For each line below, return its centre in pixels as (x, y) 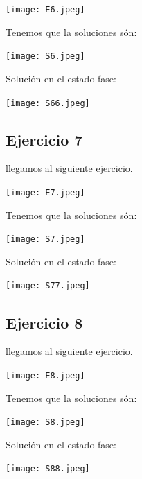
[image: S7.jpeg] (45, 239)
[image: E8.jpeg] (45, 375)
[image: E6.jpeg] (45, 10)
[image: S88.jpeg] (48, 469)
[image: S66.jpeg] (48, 103)
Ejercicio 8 (44, 322)
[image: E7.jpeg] (45, 192)
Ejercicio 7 (44, 139)
